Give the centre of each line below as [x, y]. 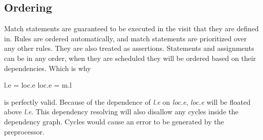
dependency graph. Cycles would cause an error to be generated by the [114, 121]
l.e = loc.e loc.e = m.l [38, 85]
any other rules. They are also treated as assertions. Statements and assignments [129, 48]
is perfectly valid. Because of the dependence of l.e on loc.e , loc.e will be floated [127, 101]
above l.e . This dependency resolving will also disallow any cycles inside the [121, 112]
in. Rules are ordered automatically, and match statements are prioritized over [125, 38]
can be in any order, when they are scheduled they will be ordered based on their [130, 58]
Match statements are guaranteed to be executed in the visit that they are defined [131, 28]
